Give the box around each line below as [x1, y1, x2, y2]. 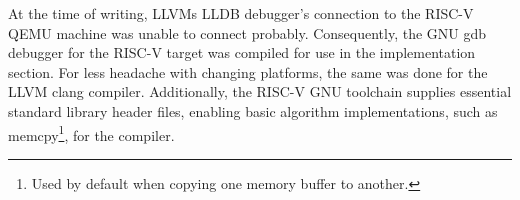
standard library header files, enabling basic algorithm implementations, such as [8, 100, 498, 121]
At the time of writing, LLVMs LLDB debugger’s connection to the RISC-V [8, 3, 474, 23]
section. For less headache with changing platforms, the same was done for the [8, 61, 488, 82]
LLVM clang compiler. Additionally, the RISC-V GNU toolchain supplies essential [8, 81, 512, 102]
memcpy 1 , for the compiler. [8, 121, 175, 145]
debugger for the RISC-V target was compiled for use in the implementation [8, 42, 476, 63]
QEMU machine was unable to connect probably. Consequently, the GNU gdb [8, 22, 487, 43]
